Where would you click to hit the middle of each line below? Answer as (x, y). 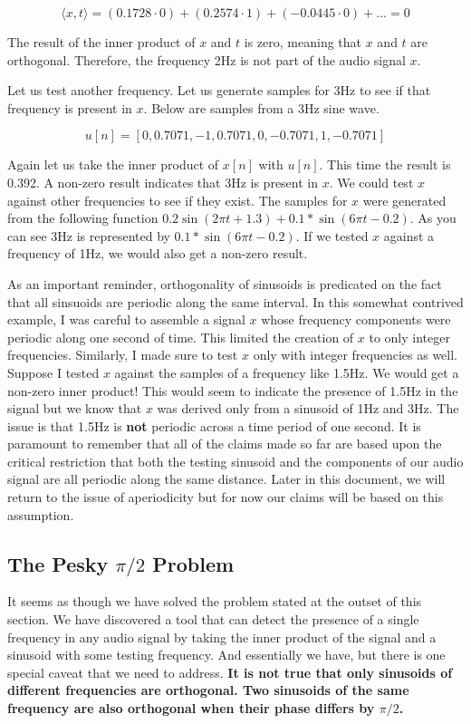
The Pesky (58, 563)
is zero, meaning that (303, 42)
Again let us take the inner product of (113, 164)
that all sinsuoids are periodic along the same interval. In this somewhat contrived (235, 301)
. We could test (371, 182)
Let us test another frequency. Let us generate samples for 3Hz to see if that (219, 90)
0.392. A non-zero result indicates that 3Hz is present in (163, 182)
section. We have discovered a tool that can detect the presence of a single (213, 619)
